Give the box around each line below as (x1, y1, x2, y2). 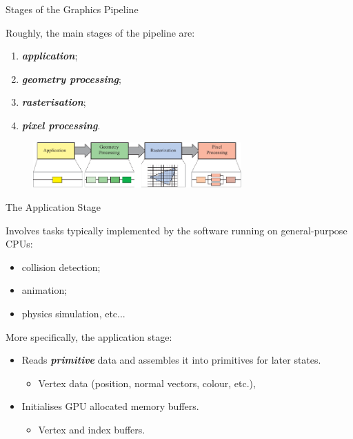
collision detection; (21, 259, 101, 274)
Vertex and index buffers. (38, 422, 145, 436)
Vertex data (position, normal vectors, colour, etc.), (38, 375, 256, 390)
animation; (21, 283, 68, 297)
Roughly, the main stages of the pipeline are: (6, 25, 195, 39)
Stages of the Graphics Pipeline (6, 2, 139, 16)
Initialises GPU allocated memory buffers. (21, 399, 199, 413)
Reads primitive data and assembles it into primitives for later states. (21, 353, 321, 367)
